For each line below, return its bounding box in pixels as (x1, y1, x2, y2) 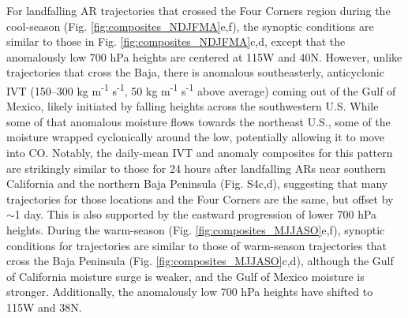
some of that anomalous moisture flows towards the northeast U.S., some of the (6, 113, 391, 129)
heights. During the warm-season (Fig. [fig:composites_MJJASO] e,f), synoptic (6, 221, 385, 238)
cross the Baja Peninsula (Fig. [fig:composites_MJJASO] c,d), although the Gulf (6, 253, 394, 269)
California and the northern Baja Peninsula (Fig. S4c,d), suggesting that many (6, 175, 388, 192)
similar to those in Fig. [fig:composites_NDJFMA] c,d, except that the (6, 33, 346, 50)
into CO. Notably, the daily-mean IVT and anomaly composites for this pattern (6, 144, 393, 160)
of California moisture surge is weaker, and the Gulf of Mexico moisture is (6, 267, 365, 284)
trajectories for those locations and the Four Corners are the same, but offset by (6, 190, 394, 207)
